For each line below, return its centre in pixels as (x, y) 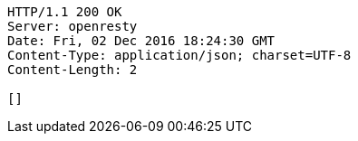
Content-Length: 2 (73, 70)
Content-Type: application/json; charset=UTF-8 (179, 55)
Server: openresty (73, 26)
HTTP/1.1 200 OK (65, 12)
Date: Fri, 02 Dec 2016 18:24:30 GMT (141, 41)
